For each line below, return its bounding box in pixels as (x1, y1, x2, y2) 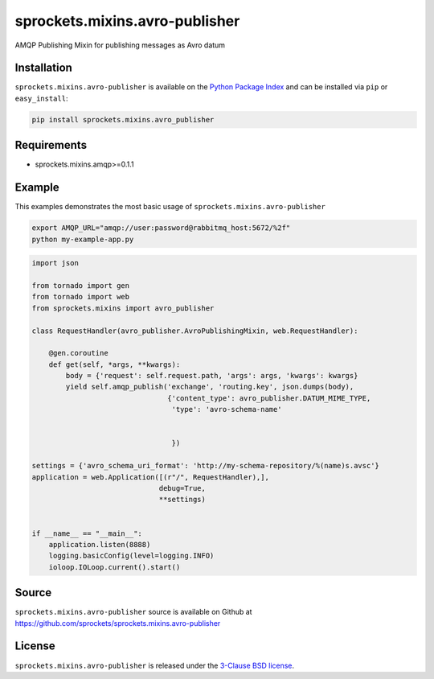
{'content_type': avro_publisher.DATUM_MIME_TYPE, (167, 393, 371, 402)
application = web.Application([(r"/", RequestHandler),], (31, 472, 269, 482)
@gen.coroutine (48, 348, 108, 358)
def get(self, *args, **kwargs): (48, 360, 181, 369)
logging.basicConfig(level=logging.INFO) (48, 551, 215, 561)
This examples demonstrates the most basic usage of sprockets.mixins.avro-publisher (14, 202, 325, 212)
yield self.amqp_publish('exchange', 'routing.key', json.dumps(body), (65, 382, 354, 392)
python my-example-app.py (31, 234, 134, 244)
